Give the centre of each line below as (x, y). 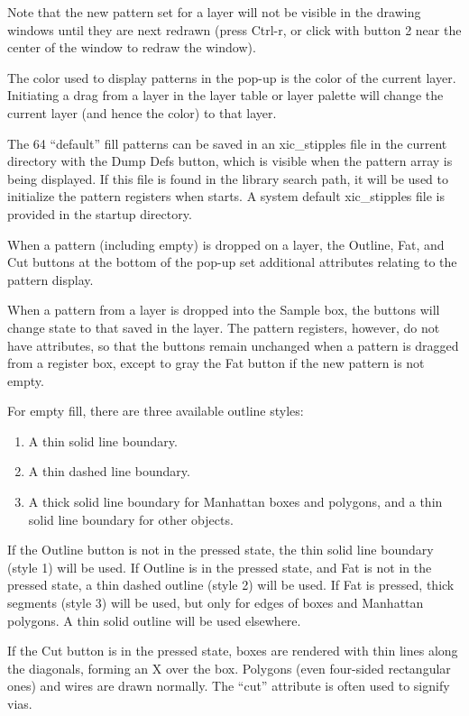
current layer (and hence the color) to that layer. (142, 112)
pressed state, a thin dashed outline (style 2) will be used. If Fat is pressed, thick (231, 585)
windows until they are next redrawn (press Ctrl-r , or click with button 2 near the (234, 29)
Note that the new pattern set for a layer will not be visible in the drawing (214, 12)
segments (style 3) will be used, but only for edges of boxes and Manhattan (216, 603)
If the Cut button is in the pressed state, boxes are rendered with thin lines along (233, 651)
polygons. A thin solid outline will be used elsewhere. (154, 620)
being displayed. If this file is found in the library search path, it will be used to (228, 178)
